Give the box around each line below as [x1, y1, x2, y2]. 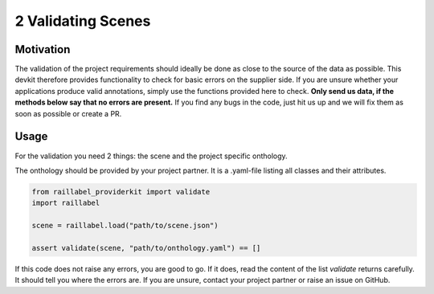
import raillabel [31, 198, 100, 208]
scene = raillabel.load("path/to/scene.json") [31, 221, 219, 231]
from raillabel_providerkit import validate [31, 187, 211, 196]
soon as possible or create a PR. [14, 108, 122, 118]
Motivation [14, 43, 71, 56]
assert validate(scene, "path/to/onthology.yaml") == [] [31, 243, 261, 252]
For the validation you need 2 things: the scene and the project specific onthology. [14, 151, 289, 161]
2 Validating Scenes [14, 12, 151, 30]
